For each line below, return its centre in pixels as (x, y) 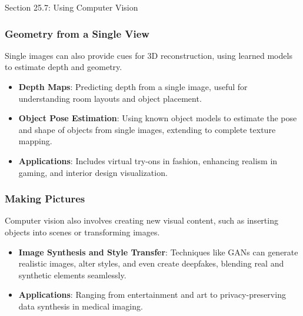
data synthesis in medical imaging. (81, 306)
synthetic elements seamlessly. (72, 275)
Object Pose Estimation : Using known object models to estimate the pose (158, 118)
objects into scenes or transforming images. (82, 232)
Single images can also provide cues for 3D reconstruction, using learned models (149, 55)
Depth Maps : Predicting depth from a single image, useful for (133, 87)
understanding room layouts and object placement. (110, 98)
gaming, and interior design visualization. (93, 172)
